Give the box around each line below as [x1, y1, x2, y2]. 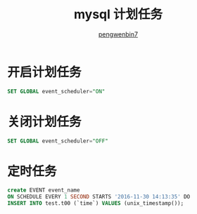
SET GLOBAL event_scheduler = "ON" [7, 88, 106, 95]
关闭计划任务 [7, 114, 82, 130]
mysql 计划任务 [73, 6, 163, 22]
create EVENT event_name [7, 187, 80, 194]
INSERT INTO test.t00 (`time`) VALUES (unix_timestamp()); [7, 200, 184, 207]
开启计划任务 [7, 64, 82, 80]
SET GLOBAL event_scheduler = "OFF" [7, 138, 109, 145]
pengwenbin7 [98, 29, 139, 39]
